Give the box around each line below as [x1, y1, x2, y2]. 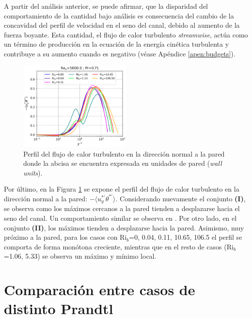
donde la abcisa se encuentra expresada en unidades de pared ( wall [23, 158, 222, 168]
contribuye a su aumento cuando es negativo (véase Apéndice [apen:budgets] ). [4, 48, 236, 58]
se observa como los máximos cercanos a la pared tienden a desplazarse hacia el [4, 203, 240, 213]
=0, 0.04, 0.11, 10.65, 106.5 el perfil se [129, 232, 242, 242]
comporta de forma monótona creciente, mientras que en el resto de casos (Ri [4, 241, 234, 251]
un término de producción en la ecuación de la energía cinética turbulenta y [4, 39, 229, 49]
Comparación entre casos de [4, 280, 195, 300]
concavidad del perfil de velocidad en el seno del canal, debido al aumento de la [4, 20, 240, 30]
